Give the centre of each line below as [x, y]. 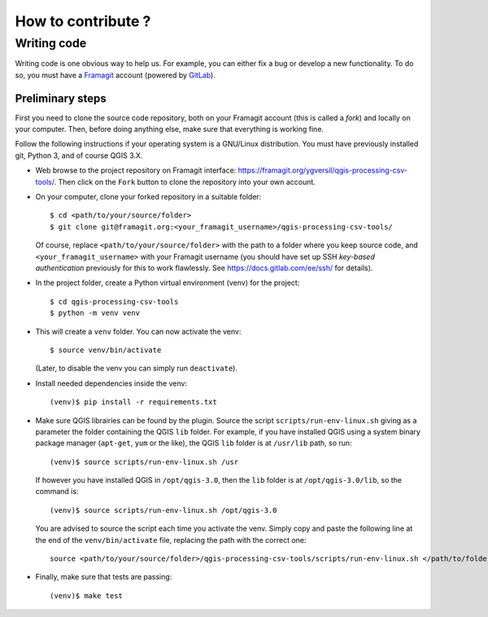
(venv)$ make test [87, 595]
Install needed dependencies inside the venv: [111, 383]
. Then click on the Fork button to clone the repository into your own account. [185, 182]
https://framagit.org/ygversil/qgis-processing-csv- [323, 170]
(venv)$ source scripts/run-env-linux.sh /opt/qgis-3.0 [163, 510]
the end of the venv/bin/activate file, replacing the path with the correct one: [171, 540]
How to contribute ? [83, 21]
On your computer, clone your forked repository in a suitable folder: [148, 197]
